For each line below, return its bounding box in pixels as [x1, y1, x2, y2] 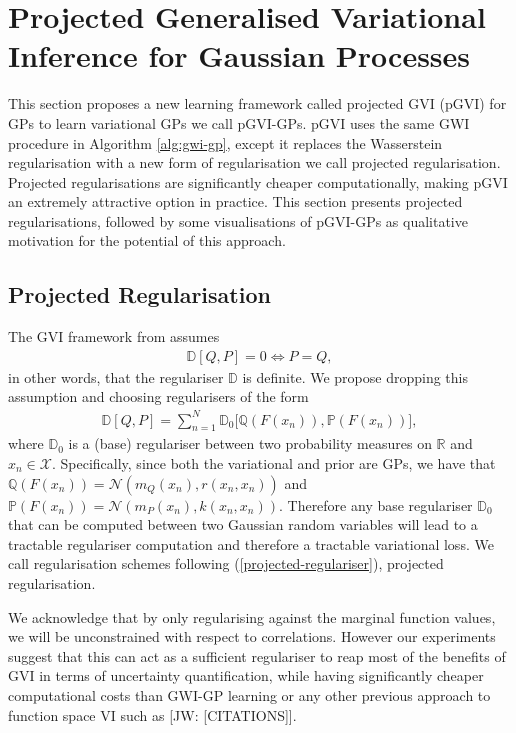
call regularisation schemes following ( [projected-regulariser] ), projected [8, 553, 444, 574]
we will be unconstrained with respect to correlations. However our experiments [8, 626, 496, 647]
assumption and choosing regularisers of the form [8, 386, 309, 407]
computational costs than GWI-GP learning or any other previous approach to [8, 684, 491, 705]
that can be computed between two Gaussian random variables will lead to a [8, 514, 478, 535]
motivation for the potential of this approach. [8, 230, 286, 251]
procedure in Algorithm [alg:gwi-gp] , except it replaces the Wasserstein [8, 132, 443, 153]
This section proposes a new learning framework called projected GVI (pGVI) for [8, 93, 507, 114]
